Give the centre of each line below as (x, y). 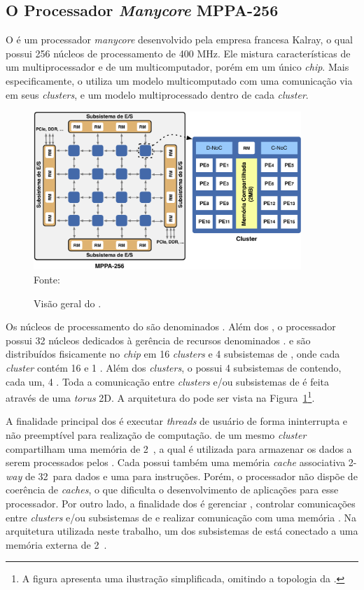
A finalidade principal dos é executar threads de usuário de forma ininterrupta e (177, 421)
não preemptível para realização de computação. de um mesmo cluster (156, 434)
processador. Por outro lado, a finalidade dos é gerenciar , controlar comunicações (181, 503)
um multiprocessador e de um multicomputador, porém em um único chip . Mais (177, 67)
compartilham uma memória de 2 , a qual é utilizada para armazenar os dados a (179, 448)
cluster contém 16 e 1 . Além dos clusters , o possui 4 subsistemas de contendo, (174, 367)
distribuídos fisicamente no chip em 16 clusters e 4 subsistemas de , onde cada (173, 354)
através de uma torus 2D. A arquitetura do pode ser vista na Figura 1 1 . (160, 396)
